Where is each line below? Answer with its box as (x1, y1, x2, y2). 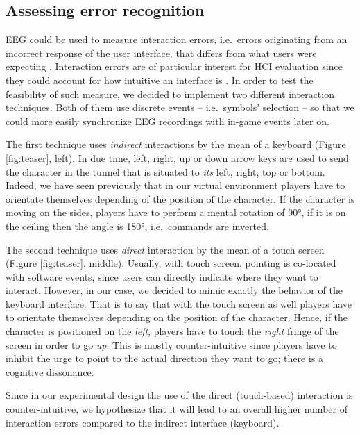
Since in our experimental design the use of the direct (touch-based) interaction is (6, 388, 353, 402)
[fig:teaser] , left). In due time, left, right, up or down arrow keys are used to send (6, 150, 349, 165)
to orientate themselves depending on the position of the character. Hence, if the (6, 310, 348, 325)
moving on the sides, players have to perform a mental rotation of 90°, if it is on (6, 205, 346, 220)
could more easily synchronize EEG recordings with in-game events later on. (6, 113, 329, 128)
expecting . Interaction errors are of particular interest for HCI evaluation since (6, 59, 343, 74)
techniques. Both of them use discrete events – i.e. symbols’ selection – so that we (6, 100, 354, 115)
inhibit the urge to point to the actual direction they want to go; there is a (6, 351, 323, 366)
